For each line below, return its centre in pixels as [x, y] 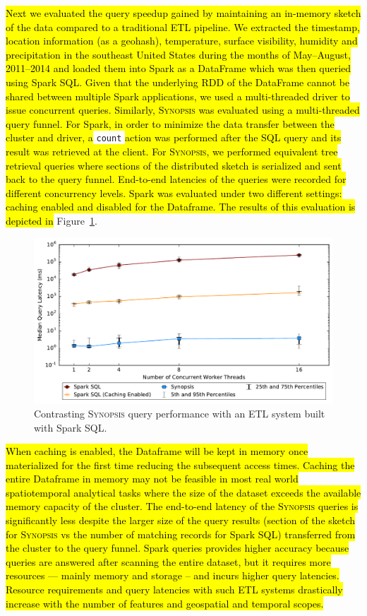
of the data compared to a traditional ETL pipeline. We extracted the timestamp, [183, 26]
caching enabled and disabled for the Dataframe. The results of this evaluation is [181, 207]
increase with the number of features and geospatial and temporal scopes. [165, 603]
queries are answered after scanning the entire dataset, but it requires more [168, 561]
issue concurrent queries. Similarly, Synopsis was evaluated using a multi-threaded [183, 110]
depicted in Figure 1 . [52, 220]
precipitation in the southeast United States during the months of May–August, [178, 54]
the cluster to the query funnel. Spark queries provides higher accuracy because [178, 548]
